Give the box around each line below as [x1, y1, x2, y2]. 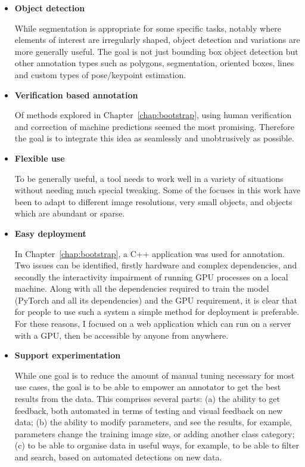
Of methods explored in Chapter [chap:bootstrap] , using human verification [14, 109, 292, 121]
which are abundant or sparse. [14, 207, 125, 219]
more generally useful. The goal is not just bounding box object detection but [14, 45, 298, 57]
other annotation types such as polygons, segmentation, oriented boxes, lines [14, 57, 294, 69]
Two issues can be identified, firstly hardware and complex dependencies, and [14, 259, 297, 271]
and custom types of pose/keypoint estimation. [14, 68, 186, 81]
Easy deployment [14, 227, 86, 239]
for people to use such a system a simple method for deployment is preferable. [14, 305, 300, 318]
